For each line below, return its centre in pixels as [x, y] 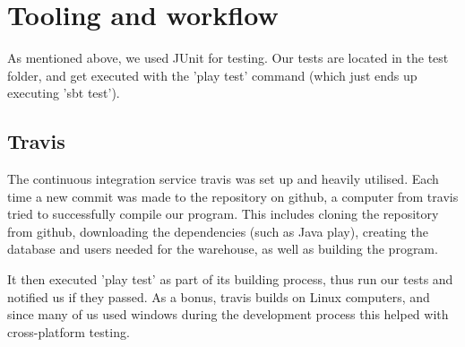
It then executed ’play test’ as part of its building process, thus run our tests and [230, 279]
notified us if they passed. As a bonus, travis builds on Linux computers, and [219, 296]
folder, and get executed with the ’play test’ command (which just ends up [212, 75]
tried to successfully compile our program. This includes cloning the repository [223, 214]
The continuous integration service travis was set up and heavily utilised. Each [223, 179]
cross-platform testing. [69, 331]
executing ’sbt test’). [64, 93]
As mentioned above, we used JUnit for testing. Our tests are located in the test [228, 58]
